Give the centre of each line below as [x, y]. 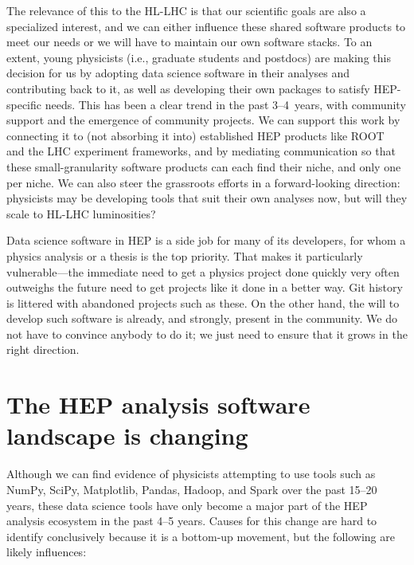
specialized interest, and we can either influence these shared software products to [206, 26]
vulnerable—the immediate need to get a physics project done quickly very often [203, 271]
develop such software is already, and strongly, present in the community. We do [202, 318]
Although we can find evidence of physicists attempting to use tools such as [191, 474]
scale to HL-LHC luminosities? [81, 213]
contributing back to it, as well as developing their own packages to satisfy [188, 88]
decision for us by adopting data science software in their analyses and [178, 73]
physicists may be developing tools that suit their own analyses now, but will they [207, 198]
